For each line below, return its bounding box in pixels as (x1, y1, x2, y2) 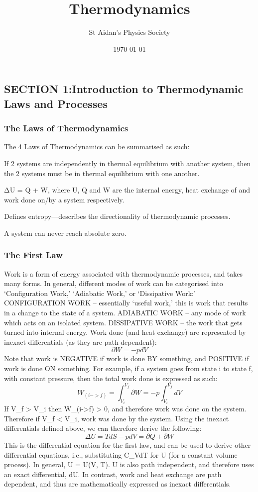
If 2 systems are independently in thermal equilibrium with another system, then (4, 158, 251, 168)
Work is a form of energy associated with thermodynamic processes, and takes (4, 268, 243, 279)
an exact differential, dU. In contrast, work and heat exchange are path (4, 469, 222, 479)
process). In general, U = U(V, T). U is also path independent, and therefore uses (4, 459, 254, 470)
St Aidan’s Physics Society (89, 27, 170, 37)
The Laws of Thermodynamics (4, 122, 129, 134)
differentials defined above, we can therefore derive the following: (4, 423, 202, 433)
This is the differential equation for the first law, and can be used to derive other (4, 439, 251, 450)
